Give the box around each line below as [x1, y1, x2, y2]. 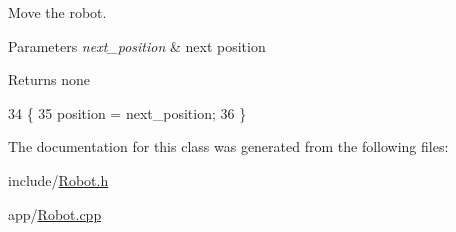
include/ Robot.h [8, 169, 109, 190]
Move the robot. [8, 2, 107, 22]
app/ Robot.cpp [8, 203, 102, 224]
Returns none [8, 69, 90, 90]
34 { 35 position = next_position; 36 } [8, 102, 247, 123]
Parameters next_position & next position [8, 35, 266, 56]
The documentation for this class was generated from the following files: [8, 136, 449, 157]
